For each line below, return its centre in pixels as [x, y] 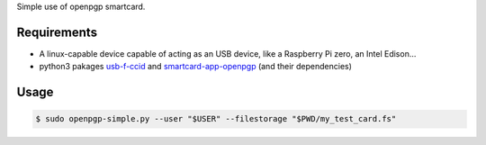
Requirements [57, 32]
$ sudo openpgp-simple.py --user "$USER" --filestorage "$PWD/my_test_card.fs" [216, 119]
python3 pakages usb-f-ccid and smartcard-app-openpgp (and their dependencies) [196, 67]
